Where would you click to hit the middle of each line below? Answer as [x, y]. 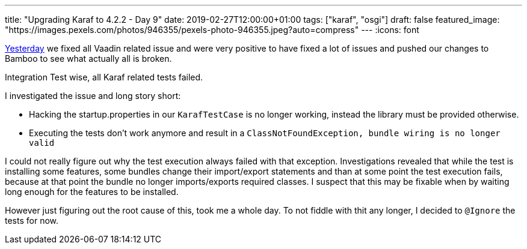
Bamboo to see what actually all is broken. [88, 58]
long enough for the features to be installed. [92, 192]
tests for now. [32, 220]
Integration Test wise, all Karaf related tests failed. [104, 77]
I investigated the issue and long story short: [93, 96]
